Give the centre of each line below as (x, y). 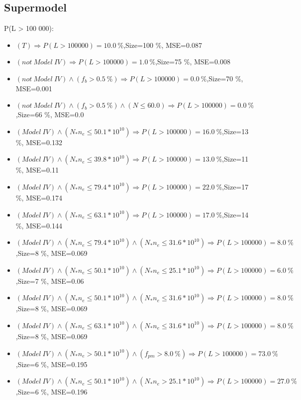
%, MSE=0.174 (39, 197)
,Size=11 (235, 159)
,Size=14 (235, 214)
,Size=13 (235, 131)
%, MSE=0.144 (39, 225)
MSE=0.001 (34, 88)
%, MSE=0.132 (39, 142)
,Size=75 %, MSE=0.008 (193, 62)
